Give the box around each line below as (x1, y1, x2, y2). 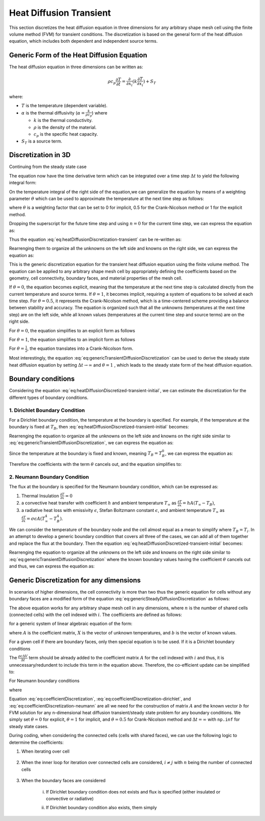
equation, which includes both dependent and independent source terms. (9, 38, 158, 44)
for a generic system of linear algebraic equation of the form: (9, 621, 132, 626)
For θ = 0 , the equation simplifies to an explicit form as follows (9, 327, 135, 334)
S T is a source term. (21, 138, 62, 145)
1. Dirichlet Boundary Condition (9, 407, 85, 414)
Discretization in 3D (9, 151, 71, 159)
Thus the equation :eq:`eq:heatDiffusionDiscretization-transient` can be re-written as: (9, 236, 182, 242)
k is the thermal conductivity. (33, 117, 93, 123)
